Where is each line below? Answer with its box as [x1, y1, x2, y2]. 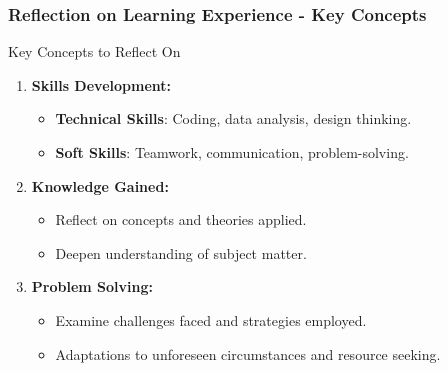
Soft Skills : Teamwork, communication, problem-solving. [55, 142, 409, 162]
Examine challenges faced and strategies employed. [55, 309, 367, 330]
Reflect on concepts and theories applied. [55, 209, 307, 230]
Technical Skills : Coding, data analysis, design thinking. [55, 108, 412, 129]
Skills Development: [31, 74, 171, 95]
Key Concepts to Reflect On [8, 41, 181, 62]
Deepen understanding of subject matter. [55, 242, 307, 263]
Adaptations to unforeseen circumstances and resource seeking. [55, 343, 441, 364]
